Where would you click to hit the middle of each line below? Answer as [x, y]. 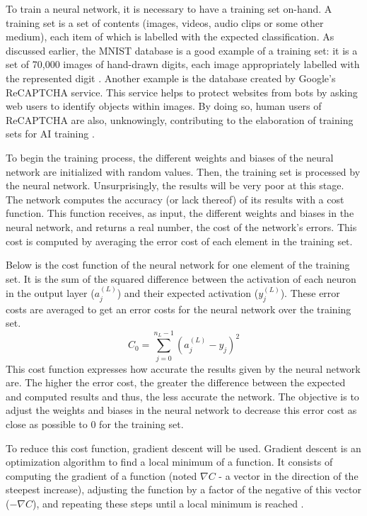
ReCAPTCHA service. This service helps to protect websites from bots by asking [182, 92]
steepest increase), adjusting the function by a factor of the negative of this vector [183, 489]
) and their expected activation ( [188, 293]
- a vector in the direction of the [289, 475]
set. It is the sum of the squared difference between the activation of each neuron [181, 278]
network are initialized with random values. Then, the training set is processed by [183, 171]
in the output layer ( [50, 293]
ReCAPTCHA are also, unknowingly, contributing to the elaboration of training [180, 119]
